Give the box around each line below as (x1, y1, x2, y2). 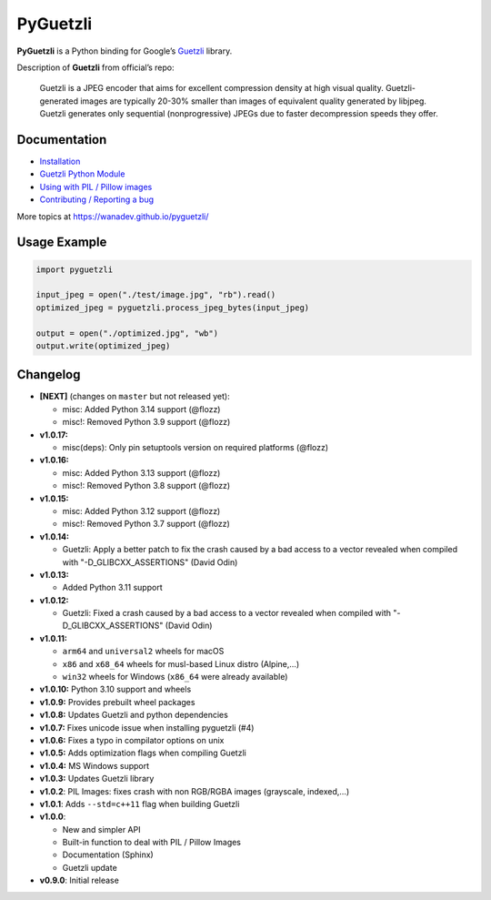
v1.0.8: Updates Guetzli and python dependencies (39, 710, 229, 721)
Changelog (16, 367, 81, 382)
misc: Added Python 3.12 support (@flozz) (62, 505, 221, 516)
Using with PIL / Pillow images (39, 181, 153, 192)
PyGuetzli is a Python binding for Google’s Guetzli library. (16, 46, 233, 56)
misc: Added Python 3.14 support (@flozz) (62, 403, 221, 414)
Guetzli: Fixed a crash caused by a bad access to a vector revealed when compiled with (62, 608, 391, 619)
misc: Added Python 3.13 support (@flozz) (62, 467, 221, 478)
